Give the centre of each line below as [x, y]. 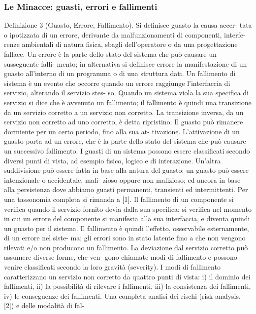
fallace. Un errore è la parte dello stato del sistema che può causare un [110, 54]
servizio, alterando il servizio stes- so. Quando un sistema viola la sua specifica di [126, 93]
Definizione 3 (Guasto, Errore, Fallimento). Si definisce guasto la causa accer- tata [128, 25]
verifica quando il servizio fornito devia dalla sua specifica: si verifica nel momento [128, 209]
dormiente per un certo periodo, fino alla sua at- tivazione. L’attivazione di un [122, 131]
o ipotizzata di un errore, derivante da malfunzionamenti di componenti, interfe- [125, 34]
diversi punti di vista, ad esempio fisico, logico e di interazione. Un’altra [112, 160]
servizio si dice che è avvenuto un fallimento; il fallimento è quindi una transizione [128, 102]
